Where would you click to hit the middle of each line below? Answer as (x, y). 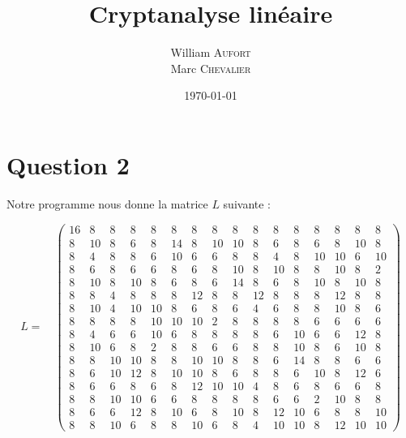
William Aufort (211, 52)
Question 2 (68, 164)
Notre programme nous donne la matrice (107, 203)
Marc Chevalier (211, 68)
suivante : (247, 203)
